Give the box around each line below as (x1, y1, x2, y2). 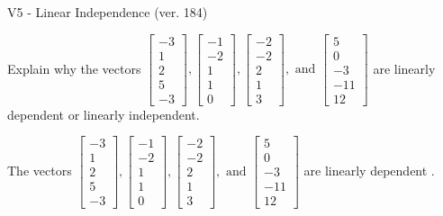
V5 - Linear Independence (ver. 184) (7, 3, 208, 21)
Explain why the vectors (7, 58, 141, 77)
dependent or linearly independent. (7, 104, 200, 123)
